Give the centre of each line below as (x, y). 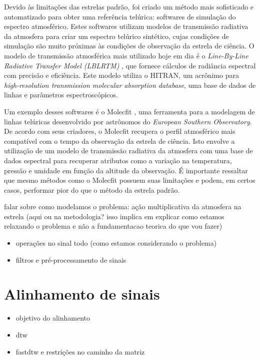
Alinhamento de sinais (82, 294)
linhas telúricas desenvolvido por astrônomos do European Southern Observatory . (128, 121)
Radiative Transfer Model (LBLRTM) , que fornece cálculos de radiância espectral (130, 65)
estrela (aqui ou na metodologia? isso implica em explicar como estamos (114, 216)
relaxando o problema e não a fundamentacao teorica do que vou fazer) (113, 226)
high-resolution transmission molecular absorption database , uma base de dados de (130, 85)
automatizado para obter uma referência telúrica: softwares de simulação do (120, 16)
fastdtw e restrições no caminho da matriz (80, 351)
